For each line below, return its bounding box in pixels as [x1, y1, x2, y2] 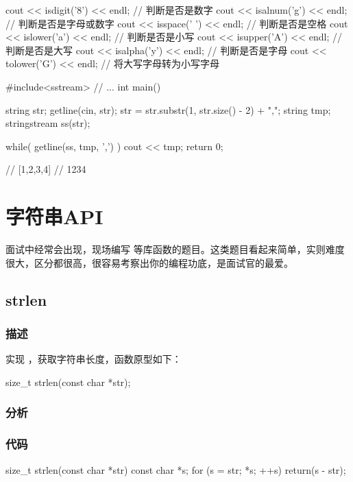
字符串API [5, 202, 104, 230]
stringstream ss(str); [5, 116, 90, 130]
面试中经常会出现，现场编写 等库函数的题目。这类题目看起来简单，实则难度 [5, 242, 345, 256]
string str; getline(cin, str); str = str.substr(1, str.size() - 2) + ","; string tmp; [5, 102, 331, 117]
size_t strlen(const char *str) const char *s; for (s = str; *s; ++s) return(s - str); [5, 462, 346, 477]
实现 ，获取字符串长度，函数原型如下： [5, 352, 182, 366]
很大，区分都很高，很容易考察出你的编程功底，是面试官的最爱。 [5, 255, 293, 269]
